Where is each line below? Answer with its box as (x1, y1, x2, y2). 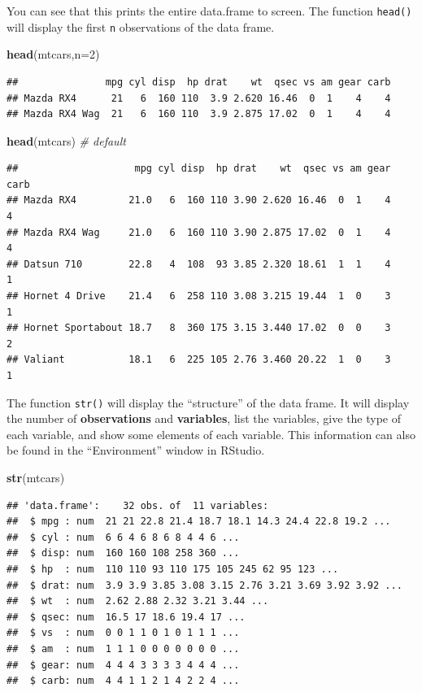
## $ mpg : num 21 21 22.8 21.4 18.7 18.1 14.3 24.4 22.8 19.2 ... (7, 516, 391, 528)
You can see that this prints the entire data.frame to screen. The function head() (7, 2, 412, 19)
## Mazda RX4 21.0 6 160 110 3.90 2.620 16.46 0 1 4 (7, 194, 391, 207)
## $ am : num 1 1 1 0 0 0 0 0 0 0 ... (7, 642, 240, 655)
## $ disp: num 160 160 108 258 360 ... (7, 547, 240, 559)
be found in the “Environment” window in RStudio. (7, 442, 265, 459)
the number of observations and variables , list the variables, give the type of (7, 410, 402, 427)
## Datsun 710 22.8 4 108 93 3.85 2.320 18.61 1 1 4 (7, 258, 391, 270)
